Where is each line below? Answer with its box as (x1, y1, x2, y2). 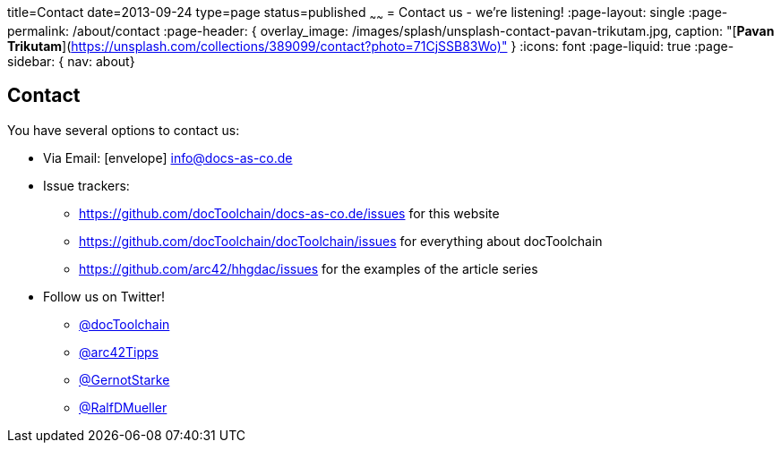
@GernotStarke (79, 371, 170, 387)
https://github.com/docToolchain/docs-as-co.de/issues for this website (79, 205, 500, 221)
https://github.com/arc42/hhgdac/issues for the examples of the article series (79, 260, 538, 276)
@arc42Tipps (79, 344, 159, 360)
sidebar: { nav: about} (7, 53, 135, 69)
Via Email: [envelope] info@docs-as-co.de (43, 149, 293, 166)
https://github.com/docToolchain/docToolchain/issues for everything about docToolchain (79, 233, 603, 249)
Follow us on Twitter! (43, 288, 166, 304)
